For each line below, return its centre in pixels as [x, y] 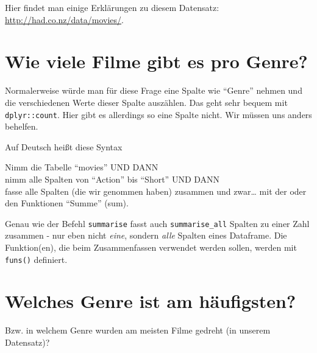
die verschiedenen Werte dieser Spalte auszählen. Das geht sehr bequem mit [146, 102]
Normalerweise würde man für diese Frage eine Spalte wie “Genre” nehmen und [154, 90]
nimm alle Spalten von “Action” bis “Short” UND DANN [112, 179]
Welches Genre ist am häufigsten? [151, 301]
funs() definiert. [36, 259]
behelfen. [22, 126]
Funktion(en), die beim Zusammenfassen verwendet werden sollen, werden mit [151, 247]
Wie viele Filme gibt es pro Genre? [156, 61]
